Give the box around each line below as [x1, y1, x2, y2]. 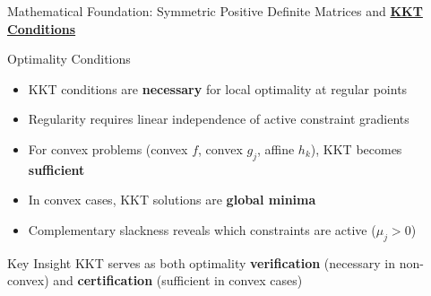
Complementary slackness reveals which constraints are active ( [28, 220, 376, 239]
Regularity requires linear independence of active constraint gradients [28, 109, 409, 128]
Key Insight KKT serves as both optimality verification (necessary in [7, 253, 395, 272]
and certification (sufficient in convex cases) [53, 271, 303, 290]
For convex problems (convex [28, 139, 188, 158]
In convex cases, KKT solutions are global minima [28, 190, 316, 209]
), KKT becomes [310, 139, 402, 158]
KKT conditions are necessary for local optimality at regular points [28, 79, 408, 98]
